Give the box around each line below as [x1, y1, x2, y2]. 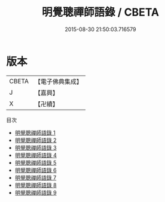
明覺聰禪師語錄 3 [14, 144, 57, 151]
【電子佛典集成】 [34, 77, 82, 86]
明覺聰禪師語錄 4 [14, 151, 57, 159]
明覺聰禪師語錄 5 [14, 159, 57, 166]
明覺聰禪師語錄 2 [14, 136, 57, 144]
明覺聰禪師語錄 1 [14, 129, 56, 136]
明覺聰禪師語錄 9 [14, 189, 57, 196]
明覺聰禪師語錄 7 [14, 174, 57, 181]
